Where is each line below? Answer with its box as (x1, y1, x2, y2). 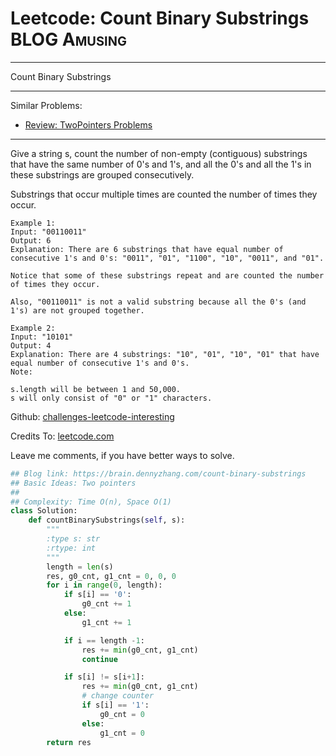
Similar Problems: (10, 99, 83, 111)
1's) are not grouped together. (10, 305, 145, 316)
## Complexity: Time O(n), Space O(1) (10, 497, 172, 507)
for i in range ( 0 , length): (46, 580, 163, 591)
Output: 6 (10, 235, 52, 246)
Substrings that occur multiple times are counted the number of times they (10, 188, 318, 200)
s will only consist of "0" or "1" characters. (10, 393, 213, 403)
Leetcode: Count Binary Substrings (10, 7, 310, 30)
